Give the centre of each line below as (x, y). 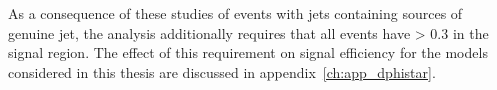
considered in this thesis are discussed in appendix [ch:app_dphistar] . (222, 71)
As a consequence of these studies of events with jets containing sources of (235, 13)
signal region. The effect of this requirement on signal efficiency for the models (248, 52)
